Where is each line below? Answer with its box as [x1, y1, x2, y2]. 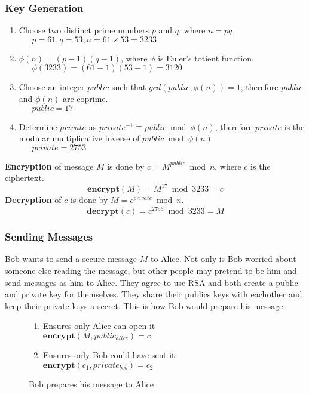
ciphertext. [5, 171, 44, 184]
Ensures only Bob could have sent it [42, 348, 175, 361]
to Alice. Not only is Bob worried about [150, 253, 296, 265]
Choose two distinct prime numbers [19, 24, 149, 36]
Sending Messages [5, 229, 93, 244]
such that [112, 81, 146, 93]
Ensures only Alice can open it [42, 319, 155, 332]
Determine [19, 120, 57, 133]
